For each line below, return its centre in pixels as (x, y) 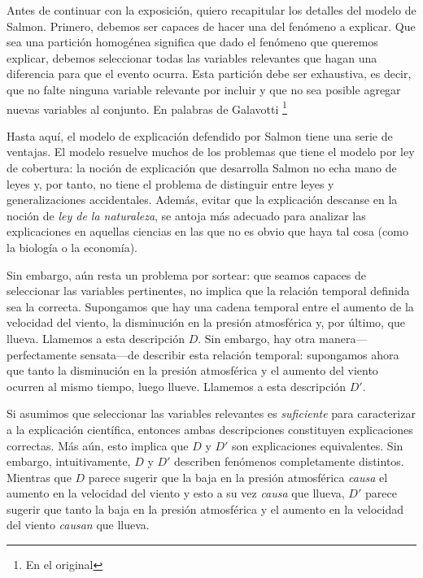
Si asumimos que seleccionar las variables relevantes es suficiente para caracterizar (211, 413)
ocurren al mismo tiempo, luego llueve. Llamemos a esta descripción (177, 386)
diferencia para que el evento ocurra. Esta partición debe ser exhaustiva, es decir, (209, 74)
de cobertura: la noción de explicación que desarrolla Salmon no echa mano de (202, 167)
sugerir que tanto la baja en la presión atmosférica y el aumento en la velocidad (205, 508)
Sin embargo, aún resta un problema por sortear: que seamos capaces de (186, 274)
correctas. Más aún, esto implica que (98, 445)
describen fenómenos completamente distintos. (289, 461)
